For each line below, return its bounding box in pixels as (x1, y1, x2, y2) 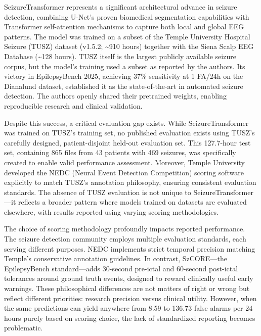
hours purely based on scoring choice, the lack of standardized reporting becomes (4, 312, 255, 323)
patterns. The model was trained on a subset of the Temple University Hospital (4, 31, 250, 41)
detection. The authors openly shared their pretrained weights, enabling (4, 90, 227, 101)
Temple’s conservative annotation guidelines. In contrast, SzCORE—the (4, 253, 227, 264)
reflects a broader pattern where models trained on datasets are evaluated (18, 197, 247, 207)
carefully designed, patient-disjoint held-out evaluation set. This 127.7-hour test (4, 137, 251, 148)
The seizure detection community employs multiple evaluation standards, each (4, 233, 246, 244)
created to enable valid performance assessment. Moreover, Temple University (4, 157, 245, 167)
